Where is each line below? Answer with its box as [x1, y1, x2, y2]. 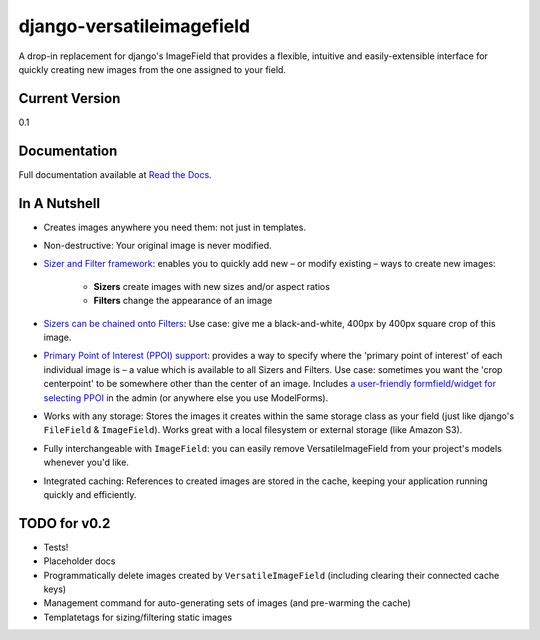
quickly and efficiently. [43, 488, 137, 500]
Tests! [43, 541, 69, 553]
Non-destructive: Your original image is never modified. [43, 240, 272, 252]
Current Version [18, 90, 121, 107]
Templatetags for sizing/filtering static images [43, 611, 233, 623]
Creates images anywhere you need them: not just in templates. [43, 221, 307, 233]
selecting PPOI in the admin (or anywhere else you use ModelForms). [43, 391, 329, 404]
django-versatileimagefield [18, 15, 250, 37]
